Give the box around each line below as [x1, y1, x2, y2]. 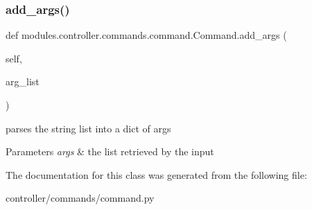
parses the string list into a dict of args [6, 121, 171, 135]
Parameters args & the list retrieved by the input [6, 144, 214, 159]
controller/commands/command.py [6, 191, 155, 205]
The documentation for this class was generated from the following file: [6, 167, 307, 182]
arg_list [6, 74, 40, 89]
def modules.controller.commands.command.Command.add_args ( [6, 28, 287, 42]
